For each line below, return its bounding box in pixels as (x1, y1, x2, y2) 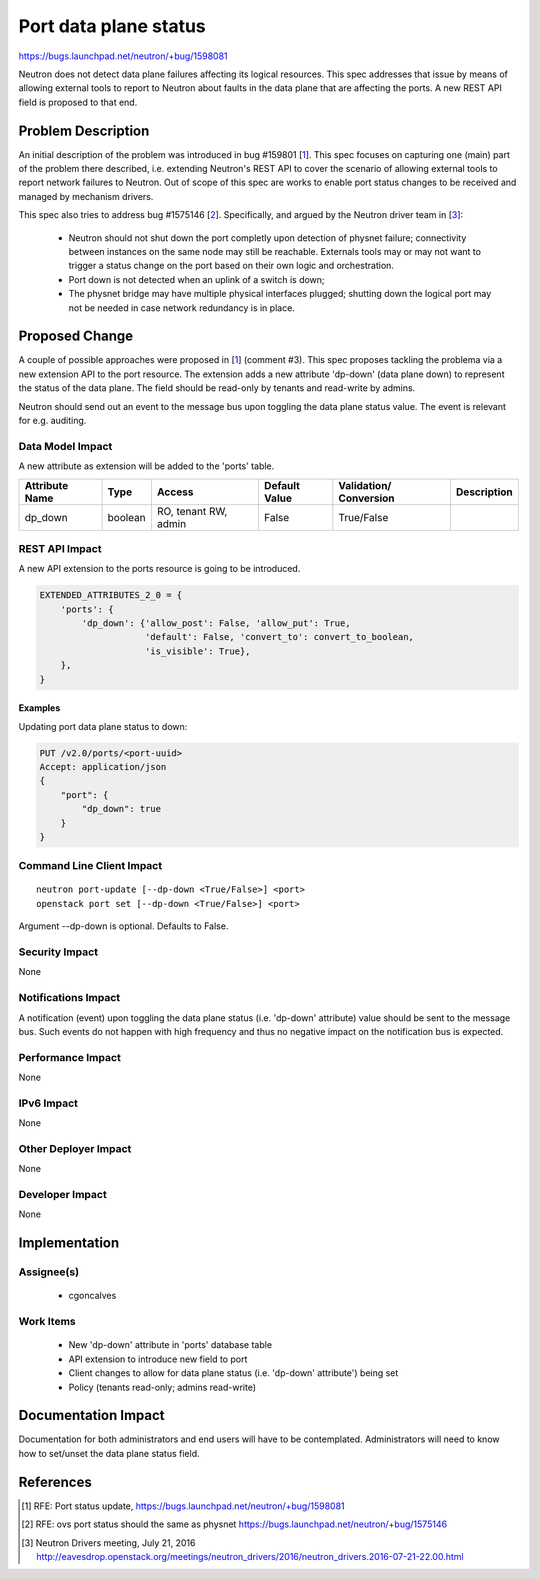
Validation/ (338, 478, 392, 492)
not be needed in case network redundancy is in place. (68, 301, 295, 314)
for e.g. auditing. (18, 415, 87, 426)
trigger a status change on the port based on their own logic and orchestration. (68, 260, 395, 272)
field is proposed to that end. (18, 96, 138, 108)
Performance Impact (18, 1050, 122, 1064)
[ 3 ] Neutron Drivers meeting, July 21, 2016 (21, 1536, 196, 1549)
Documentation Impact (18, 1407, 165, 1424)
